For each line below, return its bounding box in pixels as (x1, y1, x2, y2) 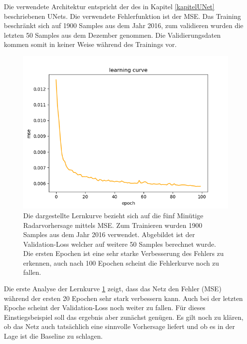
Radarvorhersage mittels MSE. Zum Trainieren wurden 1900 (23, 220, 203, 230)
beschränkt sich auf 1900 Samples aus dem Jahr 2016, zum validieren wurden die (4, 20, 244, 30)
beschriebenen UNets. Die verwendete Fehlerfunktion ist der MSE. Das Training (4, 11, 241, 21)
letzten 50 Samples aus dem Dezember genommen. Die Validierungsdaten (4, 30, 221, 40)
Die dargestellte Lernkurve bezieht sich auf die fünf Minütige (23, 210, 203, 220)
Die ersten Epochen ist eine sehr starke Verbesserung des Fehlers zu (23, 248, 224, 258)
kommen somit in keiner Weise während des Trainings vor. (4, 39, 177, 49)
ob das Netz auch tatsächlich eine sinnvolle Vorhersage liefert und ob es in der (4, 321, 235, 331)
